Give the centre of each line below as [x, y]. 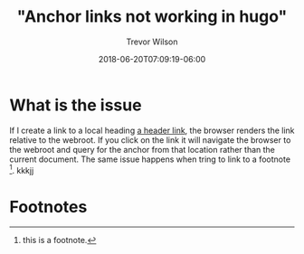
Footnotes [48, 207]
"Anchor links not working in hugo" [152, 17]
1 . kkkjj [22, 169]
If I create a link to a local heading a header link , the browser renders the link [152, 130]
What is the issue [76, 105]
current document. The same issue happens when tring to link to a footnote [150, 159]
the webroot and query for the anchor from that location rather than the [142, 149]
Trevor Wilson [152, 42]
